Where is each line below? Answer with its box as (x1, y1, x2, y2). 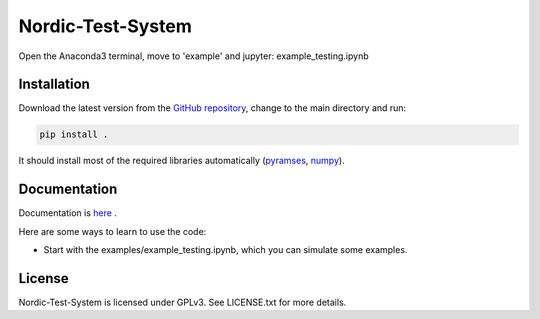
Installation (18, 76, 90, 93)
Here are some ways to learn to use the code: (18, 225, 207, 237)
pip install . (39, 129, 109, 140)
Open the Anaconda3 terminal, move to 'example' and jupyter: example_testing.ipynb (18, 50, 369, 62)
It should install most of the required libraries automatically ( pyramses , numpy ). (18, 155, 345, 167)
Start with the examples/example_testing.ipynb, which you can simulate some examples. (43, 244, 408, 256)
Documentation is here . (18, 207, 117, 219)
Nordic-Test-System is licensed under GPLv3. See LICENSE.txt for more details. (18, 296, 347, 309)
